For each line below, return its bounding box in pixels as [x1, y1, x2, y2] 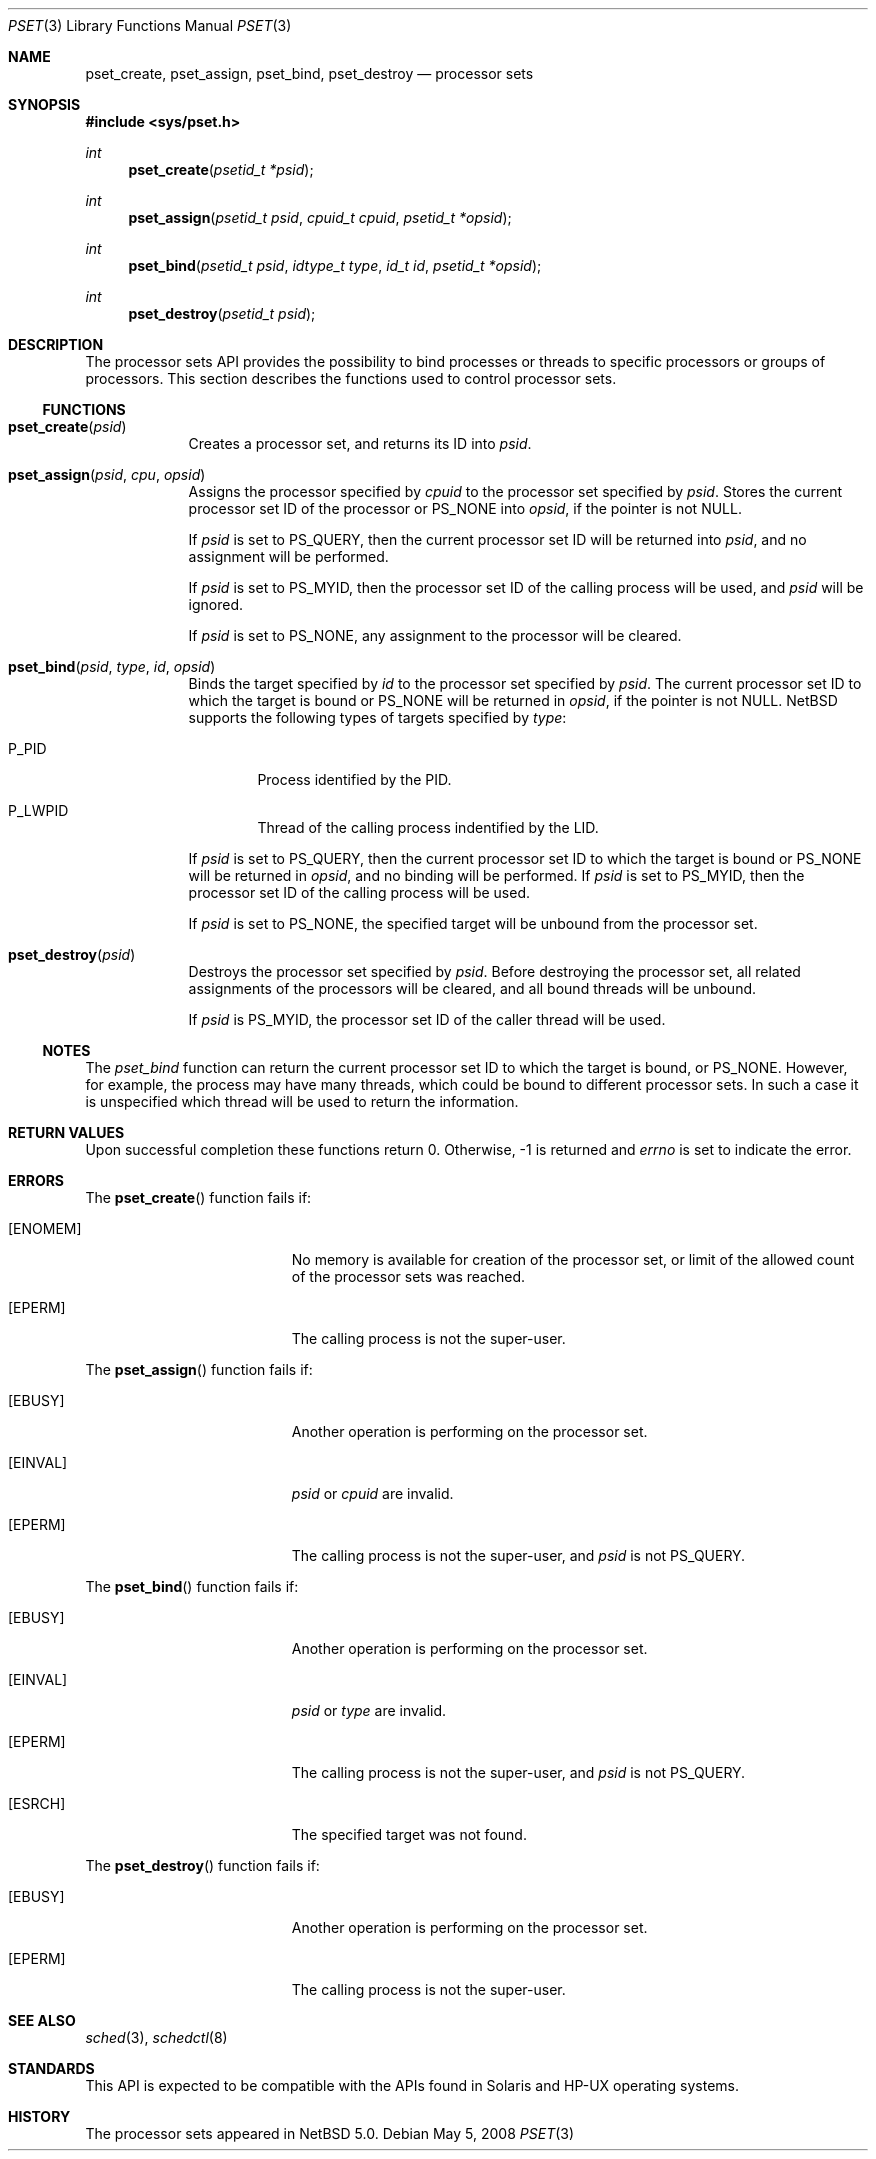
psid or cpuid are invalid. [291, 1485, 454, 1502]
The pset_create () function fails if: [85, 1189, 312, 1206]
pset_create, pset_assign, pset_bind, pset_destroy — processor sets [85, 65, 534, 82]
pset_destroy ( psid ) [8, 946, 136, 963]
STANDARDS [8, 2060, 95, 2077]
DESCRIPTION [8, 336, 104, 353]
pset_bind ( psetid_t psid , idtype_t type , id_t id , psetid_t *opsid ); [128, 257, 542, 274]
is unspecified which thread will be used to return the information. [85, 1093, 519, 1110]
